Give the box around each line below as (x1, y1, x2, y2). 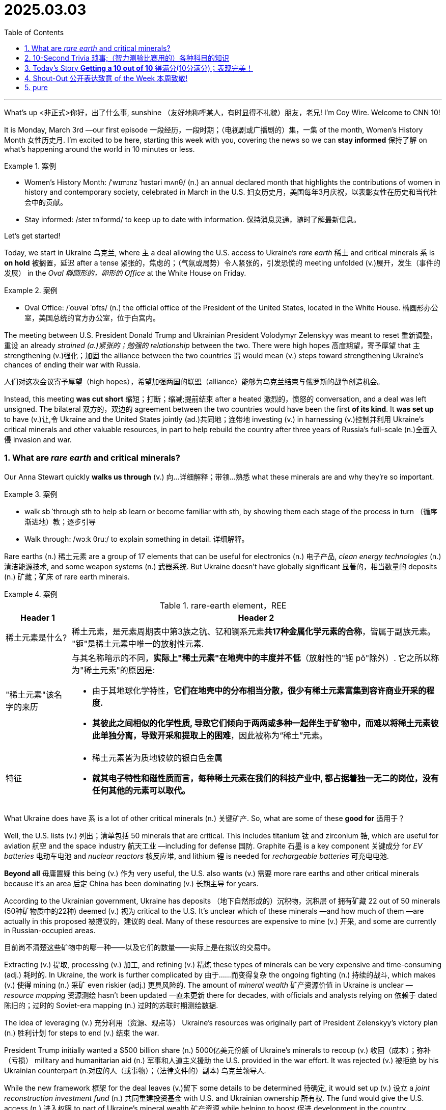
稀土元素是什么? (6, 632, 67, 643)
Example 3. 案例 (4, 489, 58, 498)
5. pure (24, 83, 48, 92)
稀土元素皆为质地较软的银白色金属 (92, 752, 222, 763)
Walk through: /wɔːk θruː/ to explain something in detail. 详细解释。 (24, 534, 249, 543)
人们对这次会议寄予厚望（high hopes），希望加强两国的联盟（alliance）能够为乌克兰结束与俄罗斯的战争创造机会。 (4, 377, 384, 386)
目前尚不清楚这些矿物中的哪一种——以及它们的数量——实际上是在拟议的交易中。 (4, 942, 275, 952)
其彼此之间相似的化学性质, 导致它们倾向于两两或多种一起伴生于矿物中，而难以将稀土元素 (92, 718, 431, 728)
